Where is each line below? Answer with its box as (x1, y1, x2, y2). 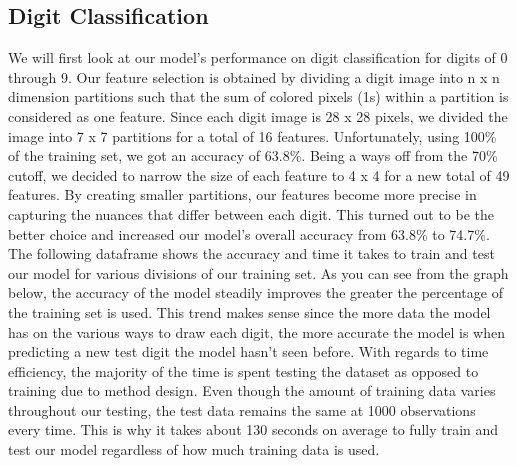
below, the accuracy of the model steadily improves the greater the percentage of (8, 282, 503, 303)
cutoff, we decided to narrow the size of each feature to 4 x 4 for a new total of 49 (8, 164, 510, 185)
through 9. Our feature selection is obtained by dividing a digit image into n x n (8, 66, 500, 87)
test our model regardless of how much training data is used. (8, 439, 380, 460)
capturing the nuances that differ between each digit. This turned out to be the (8, 203, 494, 224)
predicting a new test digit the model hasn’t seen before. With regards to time (8, 341, 489, 362)
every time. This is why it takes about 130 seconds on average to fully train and (8, 419, 499, 440)
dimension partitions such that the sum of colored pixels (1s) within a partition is (8, 86, 509, 107)
